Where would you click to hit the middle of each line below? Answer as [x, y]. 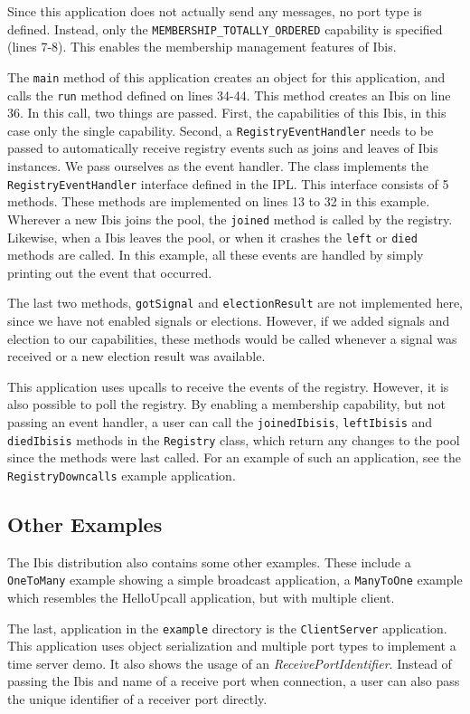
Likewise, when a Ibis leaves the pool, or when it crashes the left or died [212, 237]
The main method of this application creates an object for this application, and [226, 76]
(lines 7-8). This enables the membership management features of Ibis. [202, 47]
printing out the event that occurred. [110, 272]
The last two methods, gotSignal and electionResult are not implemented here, [235, 303]
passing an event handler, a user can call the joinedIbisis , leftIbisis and [220, 421]
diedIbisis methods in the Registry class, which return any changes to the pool [234, 439]
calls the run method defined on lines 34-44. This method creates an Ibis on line [229, 95]
